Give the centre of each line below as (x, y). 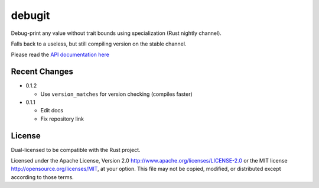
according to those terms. (42, 177)
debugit (30, 15)
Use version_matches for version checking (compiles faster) (117, 94)
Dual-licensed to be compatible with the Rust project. (76, 150)
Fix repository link (62, 119)
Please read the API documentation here (60, 55)
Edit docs (52, 111)
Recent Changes (42, 72)
